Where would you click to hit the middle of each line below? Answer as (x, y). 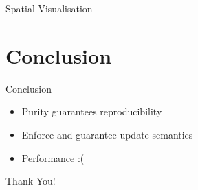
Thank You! (31, 181)
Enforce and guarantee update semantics (107, 134)
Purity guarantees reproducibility (92, 111)
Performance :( (53, 157)
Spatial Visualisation (49, 8)
